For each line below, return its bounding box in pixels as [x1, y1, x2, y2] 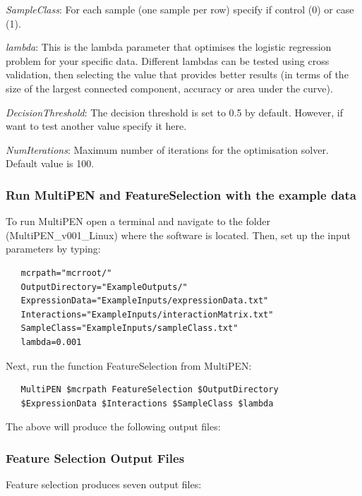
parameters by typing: [6, 241, 101, 256]
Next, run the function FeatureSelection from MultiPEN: [6, 358, 252, 373]
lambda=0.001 [20, 337, 82, 347]
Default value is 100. [6, 156, 95, 171]
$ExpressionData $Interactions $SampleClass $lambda [20, 398, 274, 409]
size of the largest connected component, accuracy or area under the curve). [6, 80, 333, 95]
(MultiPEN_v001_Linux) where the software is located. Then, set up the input [6, 227, 351, 242]
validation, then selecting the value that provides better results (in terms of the [6, 67, 349, 82]
